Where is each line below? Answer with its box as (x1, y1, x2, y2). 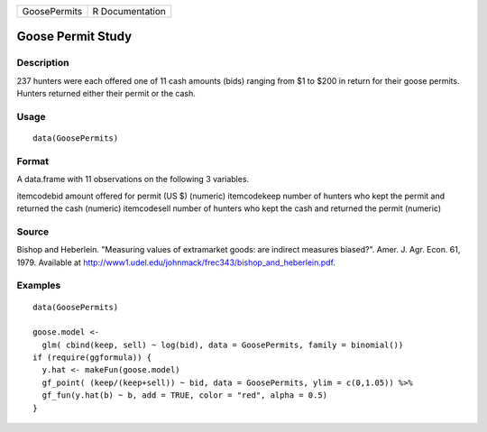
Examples (16, 280, 61, 292)
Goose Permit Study (16, 29, 133, 44)
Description (16, 57, 69, 69)
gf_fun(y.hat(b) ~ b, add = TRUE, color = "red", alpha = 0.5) (41, 391, 328, 400)
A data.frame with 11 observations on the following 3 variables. (16, 174, 250, 185)
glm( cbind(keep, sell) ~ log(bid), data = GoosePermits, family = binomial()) (41, 339, 404, 350)
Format (16, 154, 50, 167)
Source (16, 225, 50, 238)
